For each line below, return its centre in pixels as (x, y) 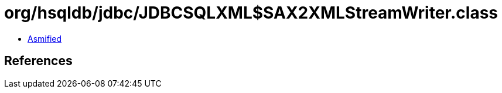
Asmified (45, 38)
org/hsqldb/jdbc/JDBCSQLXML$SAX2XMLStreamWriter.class (251, 13)
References (38, 61)
